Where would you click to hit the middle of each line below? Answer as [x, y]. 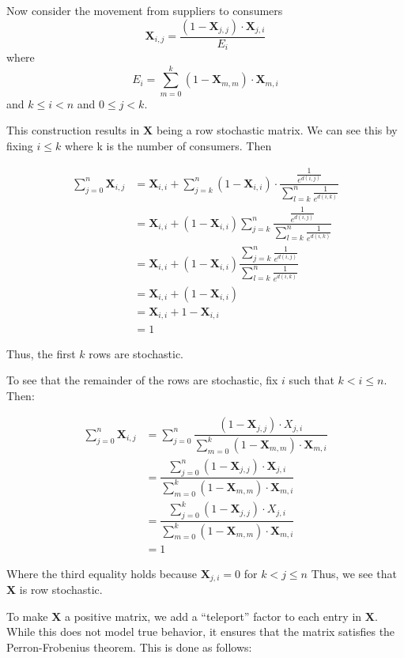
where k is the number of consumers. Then [168, 145]
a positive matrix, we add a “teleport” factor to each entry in [213, 616]
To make [27, 616]
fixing [20, 145]
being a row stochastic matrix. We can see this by [277, 130]
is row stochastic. [61, 590]
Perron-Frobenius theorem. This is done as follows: [129, 647]
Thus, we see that [354, 573]
